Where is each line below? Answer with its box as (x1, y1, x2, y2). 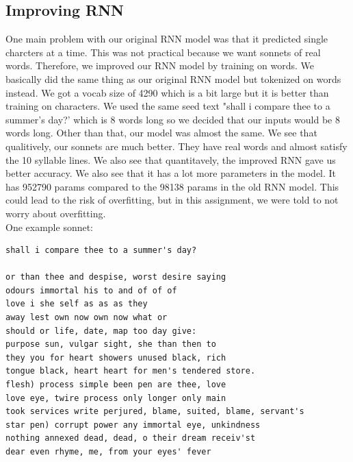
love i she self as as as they (5, 299, 148, 309)
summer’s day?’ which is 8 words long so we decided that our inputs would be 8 (5, 112, 340, 126)
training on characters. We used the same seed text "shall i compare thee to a (5, 99, 330, 113)
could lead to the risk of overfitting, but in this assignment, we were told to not (5, 193, 339, 207)
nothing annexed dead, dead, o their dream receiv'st (5, 433, 256, 443)
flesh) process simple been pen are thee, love (5, 380, 226, 390)
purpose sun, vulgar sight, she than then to (5, 339, 216, 350)
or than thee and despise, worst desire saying (5, 272, 226, 282)
